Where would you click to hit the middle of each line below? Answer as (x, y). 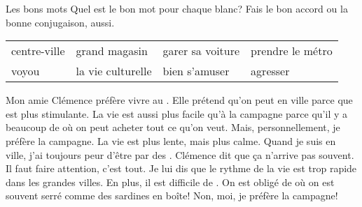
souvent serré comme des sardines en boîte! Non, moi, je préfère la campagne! (172, 195)
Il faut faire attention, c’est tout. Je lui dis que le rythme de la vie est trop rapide (181, 168)
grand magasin (112, 51)
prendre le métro (292, 51)
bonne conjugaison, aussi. (60, 22)
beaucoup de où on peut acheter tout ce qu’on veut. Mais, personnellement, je (173, 127)
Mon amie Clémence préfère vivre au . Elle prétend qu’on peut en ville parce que (179, 100)
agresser (270, 71)
